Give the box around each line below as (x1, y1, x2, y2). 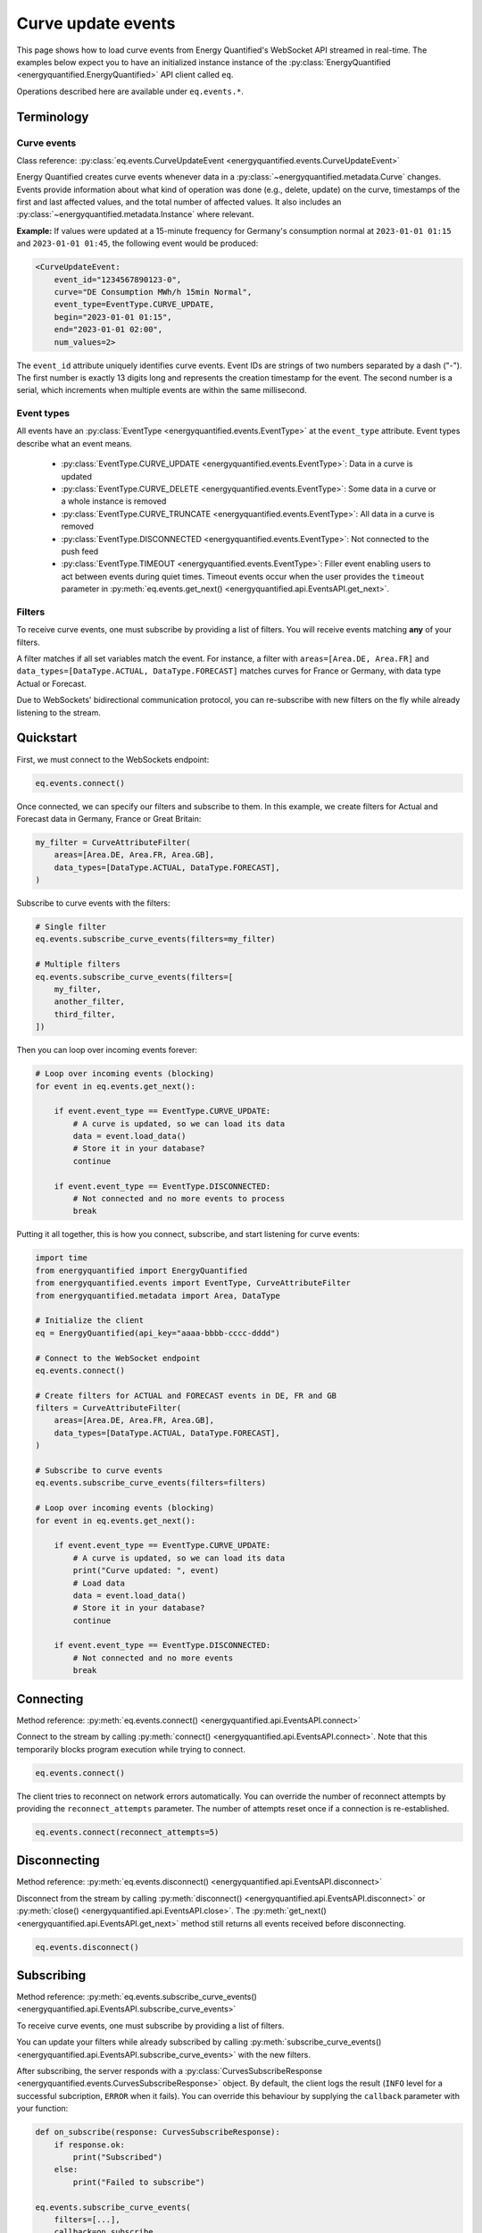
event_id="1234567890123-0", (54, 274, 182, 285)
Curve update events (16, 13, 176, 33)
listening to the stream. (16, 707, 102, 718)
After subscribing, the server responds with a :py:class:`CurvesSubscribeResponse (16, 2066, 323, 2076)
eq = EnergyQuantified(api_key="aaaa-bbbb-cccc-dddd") (35, 1327, 280, 1338)
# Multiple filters (35, 959, 120, 969)
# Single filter (35, 922, 107, 933)
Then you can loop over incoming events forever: (16, 1045, 198, 1056)
